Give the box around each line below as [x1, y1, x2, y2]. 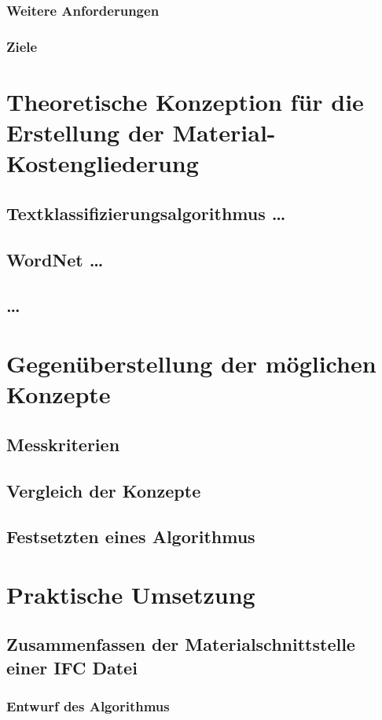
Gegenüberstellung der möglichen [6, 347, 376, 379]
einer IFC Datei [6, 655, 138, 679]
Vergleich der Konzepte [6, 478, 201, 502]
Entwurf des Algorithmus [6, 696, 170, 716]
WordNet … [6, 247, 104, 271]
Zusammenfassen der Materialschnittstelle [6, 632, 355, 656]
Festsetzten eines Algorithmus [6, 524, 255, 549]
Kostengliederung [6, 147, 199, 179]
